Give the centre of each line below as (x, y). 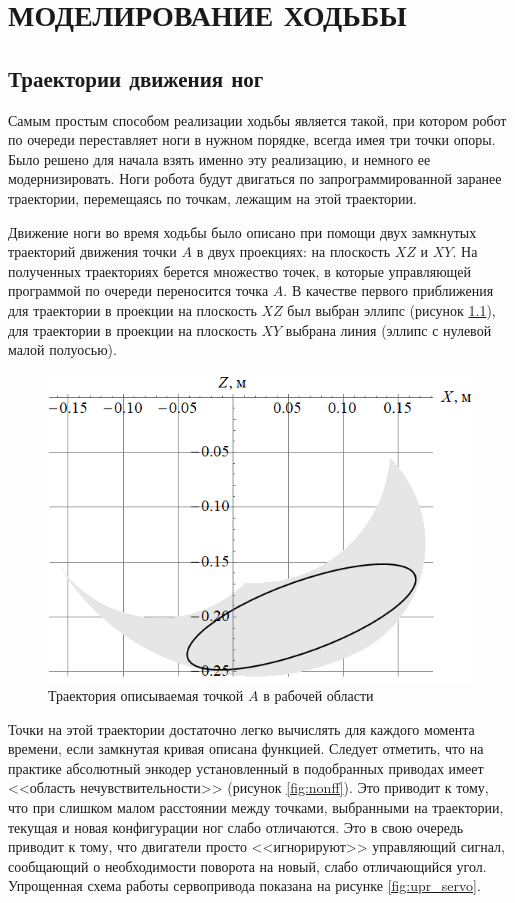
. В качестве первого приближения (388, 290)
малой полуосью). (62, 349)
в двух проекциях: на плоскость (293, 251)
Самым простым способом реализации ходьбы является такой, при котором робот (257, 119)
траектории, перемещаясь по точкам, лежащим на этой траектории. (212, 197)
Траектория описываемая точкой (146, 694)
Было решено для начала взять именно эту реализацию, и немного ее (219, 158)
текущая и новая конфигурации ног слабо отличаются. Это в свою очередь (236, 826)
